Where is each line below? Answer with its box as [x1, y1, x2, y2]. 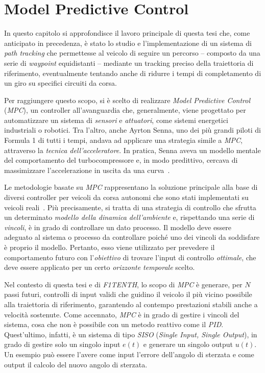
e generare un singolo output [143, 339, 233, 350]
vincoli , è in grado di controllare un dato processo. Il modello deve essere [4, 221, 232, 232]
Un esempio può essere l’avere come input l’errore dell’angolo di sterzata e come [4, 349, 254, 359]
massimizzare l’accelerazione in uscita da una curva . [4, 164, 170, 175]
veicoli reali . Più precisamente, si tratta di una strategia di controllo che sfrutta [4, 202, 256, 212]
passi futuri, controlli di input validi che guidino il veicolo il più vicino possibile [4, 289, 252, 300]
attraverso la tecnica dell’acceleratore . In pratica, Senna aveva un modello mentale [4, 144, 261, 155]
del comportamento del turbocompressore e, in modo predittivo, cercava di [4, 155, 238, 165]
